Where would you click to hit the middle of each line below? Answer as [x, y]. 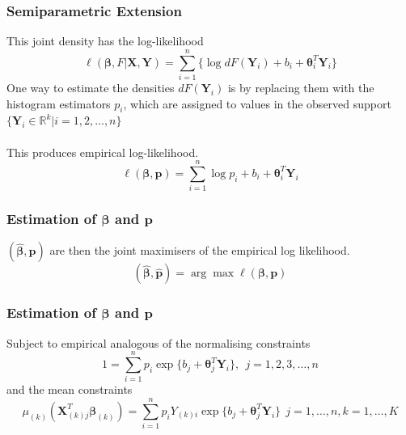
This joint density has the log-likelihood [105, 41]
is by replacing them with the [301, 87]
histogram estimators [59, 103]
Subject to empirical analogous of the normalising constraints [159, 342]
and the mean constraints [70, 389]
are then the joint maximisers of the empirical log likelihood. [200, 250]
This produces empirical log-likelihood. [103, 152]
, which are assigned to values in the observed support [257, 103]
